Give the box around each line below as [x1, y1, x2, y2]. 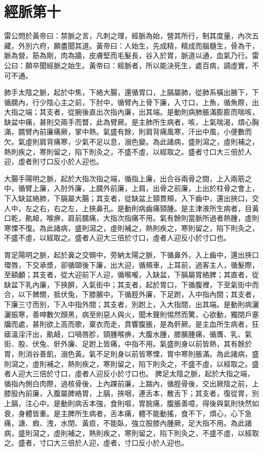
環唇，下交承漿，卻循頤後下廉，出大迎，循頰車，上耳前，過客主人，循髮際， [4, 259, 259, 270]
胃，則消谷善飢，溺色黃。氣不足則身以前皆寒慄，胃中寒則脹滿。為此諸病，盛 [4, 348, 259, 359]
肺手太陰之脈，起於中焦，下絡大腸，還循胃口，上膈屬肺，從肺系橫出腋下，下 [4, 87, 259, 97]
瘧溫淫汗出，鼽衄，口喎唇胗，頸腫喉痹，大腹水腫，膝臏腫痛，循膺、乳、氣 [4, 328, 252, 339]
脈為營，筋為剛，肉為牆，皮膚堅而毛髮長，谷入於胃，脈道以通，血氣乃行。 [4, 50, 252, 61]
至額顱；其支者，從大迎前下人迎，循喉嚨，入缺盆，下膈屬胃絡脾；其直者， [4, 269, 252, 280]
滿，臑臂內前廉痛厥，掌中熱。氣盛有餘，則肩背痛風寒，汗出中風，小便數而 [4, 126, 252, 137]
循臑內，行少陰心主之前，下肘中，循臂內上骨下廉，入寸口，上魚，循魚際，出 [4, 96, 259, 107]
